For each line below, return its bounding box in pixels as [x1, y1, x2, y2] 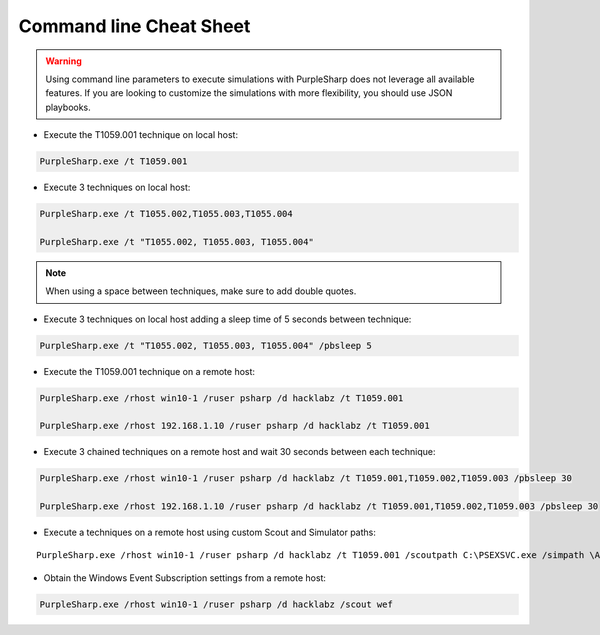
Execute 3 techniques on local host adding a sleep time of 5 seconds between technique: [43, 313, 412, 325]
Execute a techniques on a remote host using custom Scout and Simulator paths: [43, 526, 377, 539]
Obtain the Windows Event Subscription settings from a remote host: [43, 571, 327, 584]
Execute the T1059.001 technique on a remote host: [43, 365, 255, 377]
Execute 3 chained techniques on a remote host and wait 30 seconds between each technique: [43, 446, 436, 458]
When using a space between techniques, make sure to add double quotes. [45, 285, 357, 297]
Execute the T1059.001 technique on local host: [43, 129, 239, 141]
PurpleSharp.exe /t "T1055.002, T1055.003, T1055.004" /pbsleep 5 [39, 340, 372, 351]
